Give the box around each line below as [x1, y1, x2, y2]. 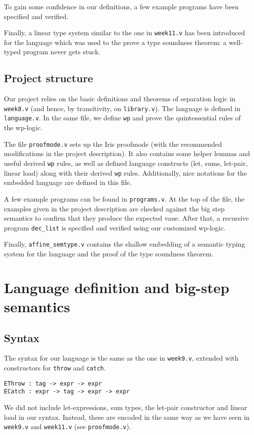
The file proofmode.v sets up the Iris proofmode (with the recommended [4, 138, 222, 149]
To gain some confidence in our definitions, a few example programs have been [4, 1, 239, 11]
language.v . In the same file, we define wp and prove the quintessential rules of [4, 113, 241, 123]
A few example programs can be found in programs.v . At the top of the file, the [4, 193, 245, 204]
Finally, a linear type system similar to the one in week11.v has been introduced [4, 27, 245, 38]
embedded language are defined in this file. [4, 177, 132, 187]
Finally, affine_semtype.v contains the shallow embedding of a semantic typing [4, 239, 245, 249]
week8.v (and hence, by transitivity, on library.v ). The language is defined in [4, 103, 241, 113]
